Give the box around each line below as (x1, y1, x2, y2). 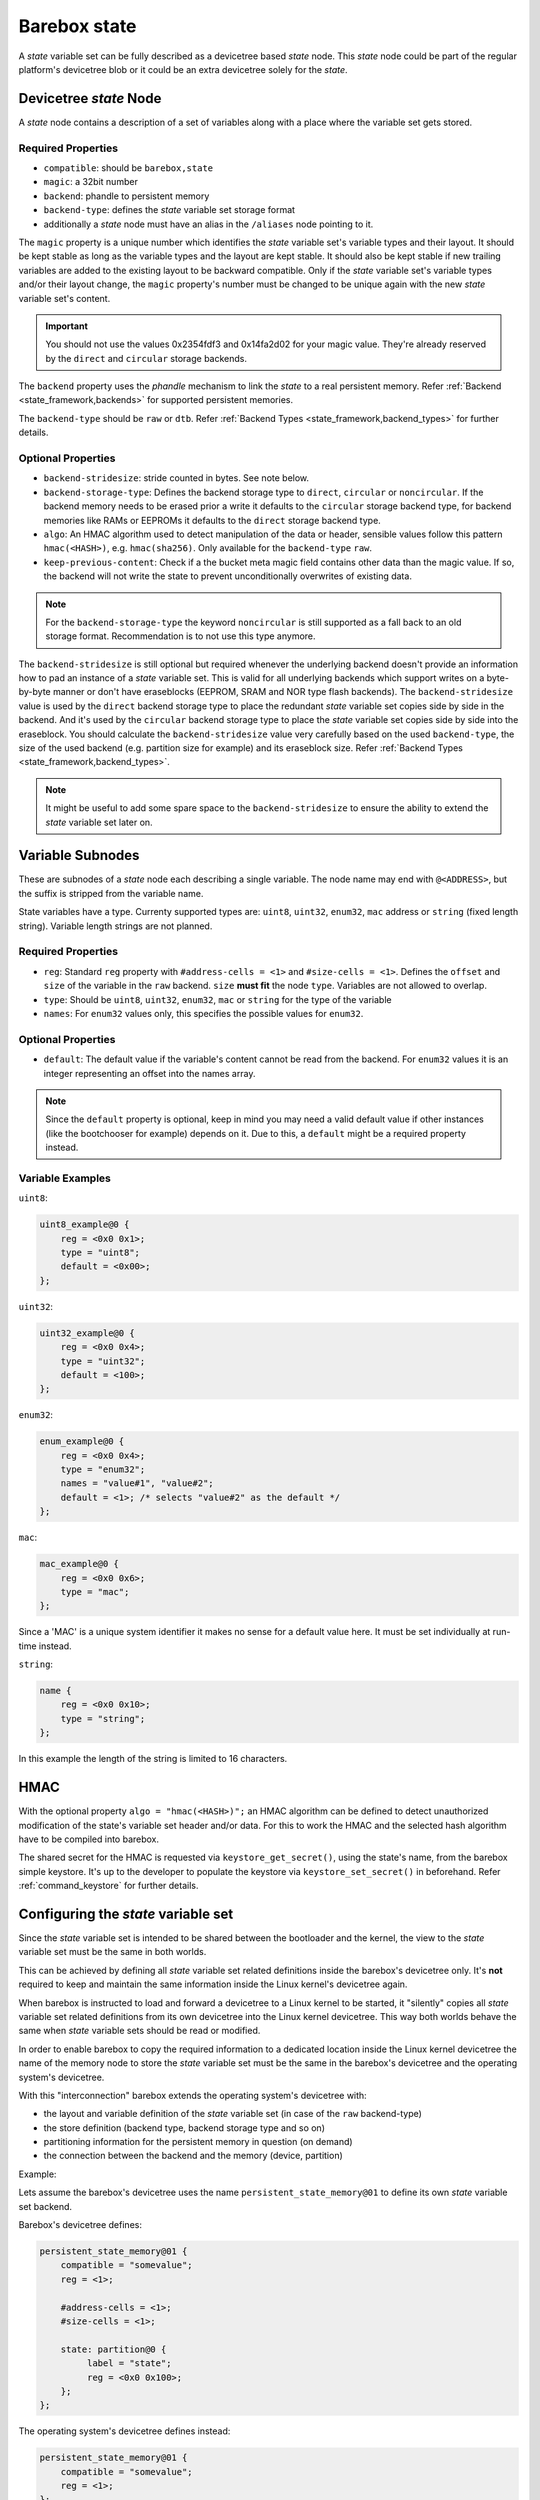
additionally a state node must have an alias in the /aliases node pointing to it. (43, 218, 374, 230)
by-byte (18, 686, 52, 698)
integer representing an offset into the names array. (43, 1067, 256, 1079)
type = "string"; (60, 1713, 146, 1724)
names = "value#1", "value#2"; (60, 1478, 214, 1489)
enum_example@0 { (39, 1436, 125, 1447)
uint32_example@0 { (39, 1327, 135, 1339)
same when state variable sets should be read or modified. (18, 2025, 261, 2037)
